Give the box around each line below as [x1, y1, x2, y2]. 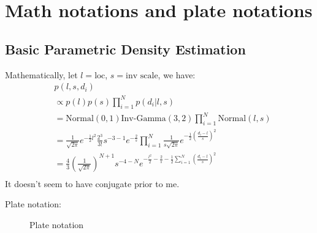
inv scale [126, 71, 158, 80]
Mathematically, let [5, 68, 78, 81]
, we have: [158, 68, 196, 81]
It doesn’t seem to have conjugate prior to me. [5, 177, 180, 190]
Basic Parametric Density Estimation [5, 39, 246, 58]
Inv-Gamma [121, 114, 166, 124]
